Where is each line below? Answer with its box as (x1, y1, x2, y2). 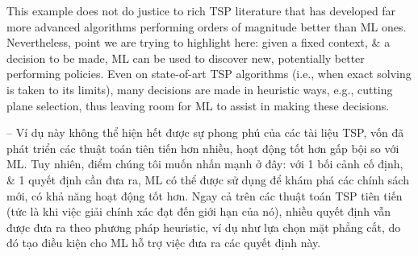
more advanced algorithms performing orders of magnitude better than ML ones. (6, 18, 407, 35)
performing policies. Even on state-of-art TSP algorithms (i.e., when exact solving (6, 65, 412, 82)
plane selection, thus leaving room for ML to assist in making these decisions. (6, 97, 390, 114)
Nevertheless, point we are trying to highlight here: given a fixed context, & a (6, 34, 391, 51)
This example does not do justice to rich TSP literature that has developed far (6, 2, 396, 19)
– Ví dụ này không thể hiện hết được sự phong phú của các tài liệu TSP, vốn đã (6, 124, 404, 141)
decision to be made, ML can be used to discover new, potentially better (6, 49, 365, 66)
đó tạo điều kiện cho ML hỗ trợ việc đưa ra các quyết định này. (6, 234, 321, 251)
